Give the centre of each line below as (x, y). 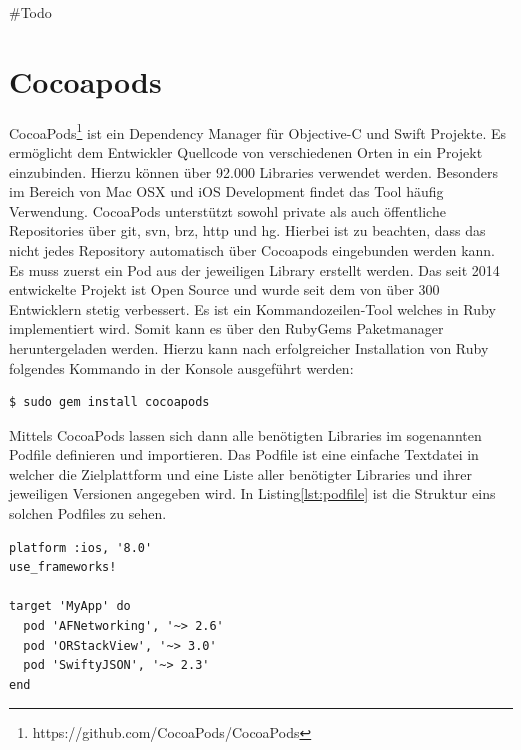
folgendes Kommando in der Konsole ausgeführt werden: (181, 367)
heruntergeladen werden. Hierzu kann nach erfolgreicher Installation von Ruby (249, 347)
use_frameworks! (63, 567)
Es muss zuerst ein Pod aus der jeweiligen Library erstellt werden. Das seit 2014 (254, 269)
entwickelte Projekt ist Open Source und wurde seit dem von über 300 (224, 289)
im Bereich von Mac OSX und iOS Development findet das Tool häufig (226, 191)
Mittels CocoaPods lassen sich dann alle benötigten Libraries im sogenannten (245, 434)
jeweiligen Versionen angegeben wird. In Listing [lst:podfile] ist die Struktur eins (252, 493)
